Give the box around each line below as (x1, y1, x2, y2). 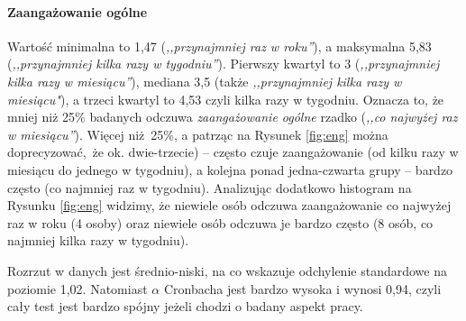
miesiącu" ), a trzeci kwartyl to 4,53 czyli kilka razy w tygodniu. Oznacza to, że (7, 89, 444, 108)
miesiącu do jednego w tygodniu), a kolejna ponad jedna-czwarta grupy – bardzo (7, 160, 453, 179)
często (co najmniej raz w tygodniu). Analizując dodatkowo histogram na (7, 178, 412, 197)
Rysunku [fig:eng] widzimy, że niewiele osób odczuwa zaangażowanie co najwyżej (7, 196, 452, 215)
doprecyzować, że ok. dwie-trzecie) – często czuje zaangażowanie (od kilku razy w (7, 142, 459, 161)
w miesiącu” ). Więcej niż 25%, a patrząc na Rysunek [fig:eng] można (7, 124, 388, 143)
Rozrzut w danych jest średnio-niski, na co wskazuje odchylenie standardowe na (7, 261, 447, 280)
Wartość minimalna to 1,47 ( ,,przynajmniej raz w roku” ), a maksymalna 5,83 (7, 36, 432, 55)
